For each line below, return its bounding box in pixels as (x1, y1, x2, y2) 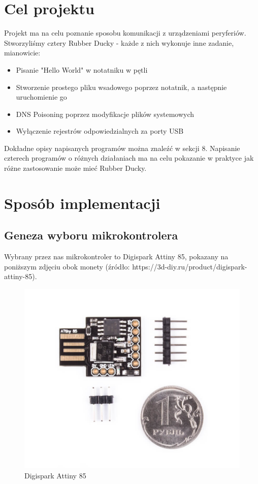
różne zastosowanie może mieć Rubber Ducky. (4, 163, 147, 173)
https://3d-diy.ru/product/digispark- (132, 261, 247, 271)
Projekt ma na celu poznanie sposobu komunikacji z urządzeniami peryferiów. (4, 27, 246, 38)
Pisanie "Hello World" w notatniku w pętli (16, 64, 148, 75)
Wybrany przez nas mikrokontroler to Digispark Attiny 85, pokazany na (4, 251, 229, 262)
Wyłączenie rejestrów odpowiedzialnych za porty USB (16, 126, 184, 136)
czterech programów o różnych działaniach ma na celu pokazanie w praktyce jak (4, 153, 254, 163)
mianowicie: (4, 47, 41, 58)
